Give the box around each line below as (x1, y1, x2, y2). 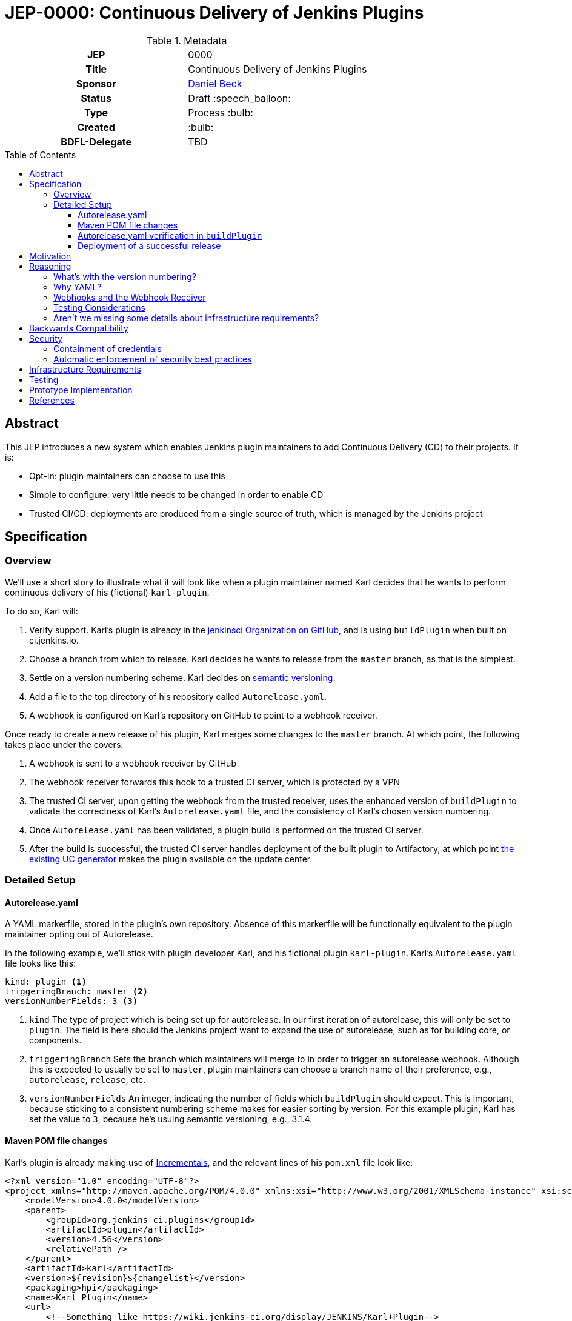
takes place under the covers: (5, 739, 124, 750)
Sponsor (76, 77, 116, 90)
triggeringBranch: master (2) (5, 987, 148, 997)
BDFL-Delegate (61, 135, 131, 148)
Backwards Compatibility (29, 322, 128, 333)
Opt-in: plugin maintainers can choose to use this (29, 470, 225, 481)
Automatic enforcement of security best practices (53, 353, 252, 364)
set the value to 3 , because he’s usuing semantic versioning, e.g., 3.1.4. (29, 1114, 313, 1125)
